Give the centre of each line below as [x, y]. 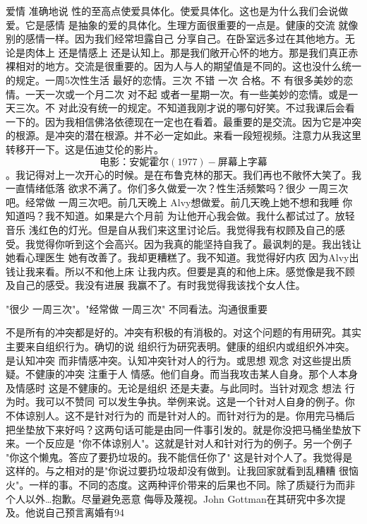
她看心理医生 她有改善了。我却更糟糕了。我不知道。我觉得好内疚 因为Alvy [178, 257]
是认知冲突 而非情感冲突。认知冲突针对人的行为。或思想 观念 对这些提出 [174, 360]
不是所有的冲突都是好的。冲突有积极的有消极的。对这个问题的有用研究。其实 [183, 332]
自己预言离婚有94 [84, 512]
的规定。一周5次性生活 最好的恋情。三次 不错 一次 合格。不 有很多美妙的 [175, 79]
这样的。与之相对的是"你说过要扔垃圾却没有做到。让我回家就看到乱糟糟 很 [177, 471]
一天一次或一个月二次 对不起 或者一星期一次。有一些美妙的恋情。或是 [187, 94]
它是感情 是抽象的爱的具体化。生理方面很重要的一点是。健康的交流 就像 [192, 24]
